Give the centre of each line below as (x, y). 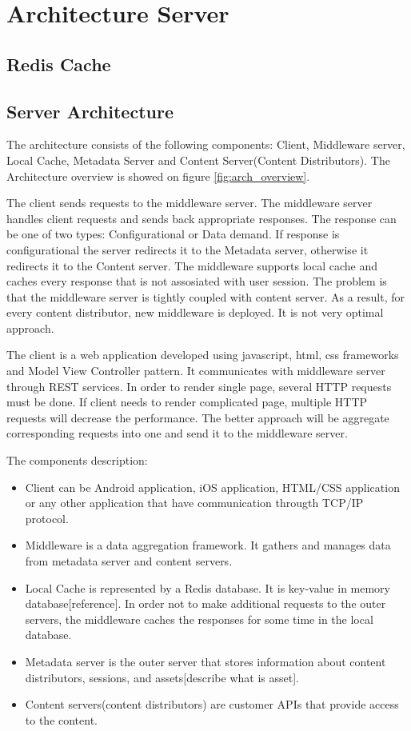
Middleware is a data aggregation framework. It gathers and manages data (208, 545)
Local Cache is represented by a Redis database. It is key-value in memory (207, 587)
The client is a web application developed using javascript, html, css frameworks (203, 355)
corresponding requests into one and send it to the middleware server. (177, 433)
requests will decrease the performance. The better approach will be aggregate (198, 417)
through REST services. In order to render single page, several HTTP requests (199, 386)
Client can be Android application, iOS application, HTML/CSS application (212, 487)
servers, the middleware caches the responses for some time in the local (199, 619)
